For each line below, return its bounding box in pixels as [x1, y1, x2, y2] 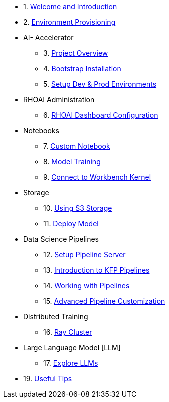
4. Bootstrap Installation [43, 64, 121, 73]
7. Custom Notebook [43, 142, 110, 150]
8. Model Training [43, 157, 101, 166]
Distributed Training [23, 312, 88, 321]
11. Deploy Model [43, 219, 99, 228]
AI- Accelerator [23, 33, 74, 42]
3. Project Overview [43, 49, 108, 57]
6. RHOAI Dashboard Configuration [43, 111, 158, 119]
